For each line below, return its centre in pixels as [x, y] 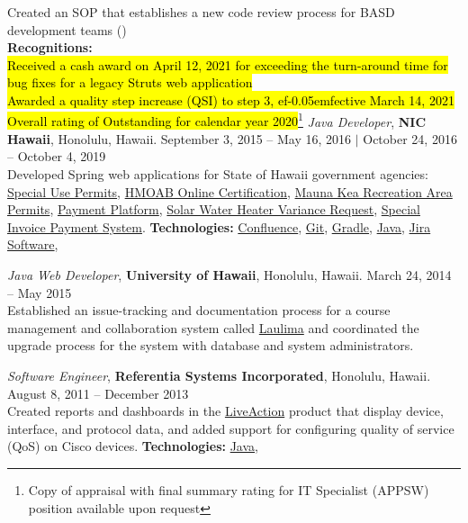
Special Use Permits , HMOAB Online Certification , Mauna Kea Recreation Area [230, 191]
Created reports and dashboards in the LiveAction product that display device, [225, 411]
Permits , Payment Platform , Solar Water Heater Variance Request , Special [214, 209]
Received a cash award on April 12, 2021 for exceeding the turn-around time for [228, 64]
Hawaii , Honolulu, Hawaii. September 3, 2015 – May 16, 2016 [180, 138]
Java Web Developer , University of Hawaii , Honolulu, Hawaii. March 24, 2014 [229, 274]
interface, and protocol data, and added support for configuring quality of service [231, 428]
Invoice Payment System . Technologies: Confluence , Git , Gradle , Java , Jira [219, 226]
